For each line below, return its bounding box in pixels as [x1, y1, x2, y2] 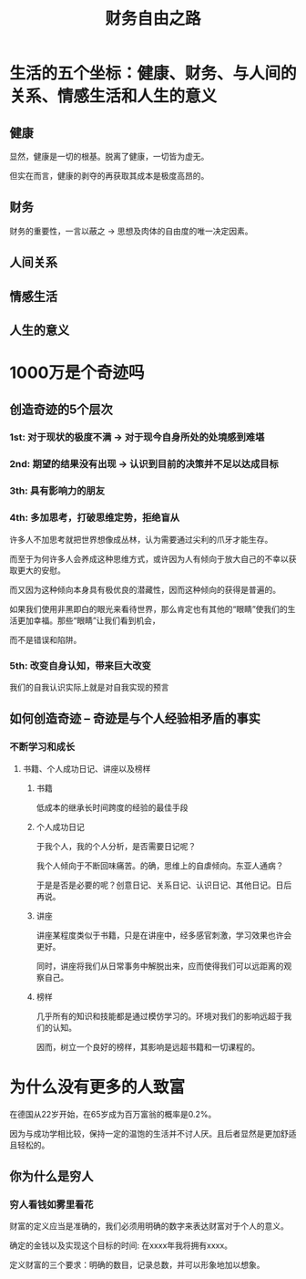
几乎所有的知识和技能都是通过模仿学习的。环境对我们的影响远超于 [36, 1010, 284, 1022]
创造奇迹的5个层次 [9, 401, 114, 417]
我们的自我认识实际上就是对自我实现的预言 [9, 681, 169, 692]
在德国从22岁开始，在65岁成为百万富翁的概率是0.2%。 [9, 1108, 217, 1119]
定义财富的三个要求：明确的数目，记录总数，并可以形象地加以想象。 [9, 1260, 265, 1271]
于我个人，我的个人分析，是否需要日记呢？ [36, 840, 197, 851]
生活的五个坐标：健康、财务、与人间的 [9, 63, 298, 84]
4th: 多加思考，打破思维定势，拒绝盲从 [9, 512, 180, 525]
